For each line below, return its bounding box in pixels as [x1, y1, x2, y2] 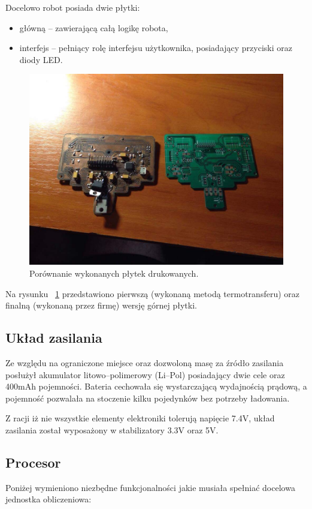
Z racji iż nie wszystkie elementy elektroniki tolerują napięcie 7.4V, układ [5, 412, 275, 424]
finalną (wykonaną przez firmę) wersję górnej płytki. [5, 299, 197, 312]
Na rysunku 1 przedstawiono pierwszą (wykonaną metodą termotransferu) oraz [5, 287, 299, 300]
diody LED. [19, 53, 63, 65]
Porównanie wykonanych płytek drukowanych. [29, 267, 199, 279]
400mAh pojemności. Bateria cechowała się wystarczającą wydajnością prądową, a [5, 380, 307, 393]
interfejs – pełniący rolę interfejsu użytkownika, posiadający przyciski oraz [19, 41, 292, 54]
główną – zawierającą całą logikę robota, [19, 21, 168, 34]
